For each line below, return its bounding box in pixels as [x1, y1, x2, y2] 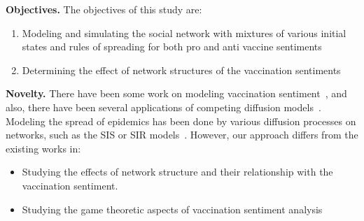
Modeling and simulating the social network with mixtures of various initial [22, 25, 346, 40]
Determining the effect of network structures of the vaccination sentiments [22, 62, 341, 77]
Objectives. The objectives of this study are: [6, 2, 202, 16]
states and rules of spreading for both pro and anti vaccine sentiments [22, 39, 322, 54]
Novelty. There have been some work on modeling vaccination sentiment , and [6, 86, 347, 101]
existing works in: [6, 141, 81, 155]
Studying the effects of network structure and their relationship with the [22, 164, 333, 179]
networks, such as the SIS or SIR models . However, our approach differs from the [6, 127, 358, 142]
